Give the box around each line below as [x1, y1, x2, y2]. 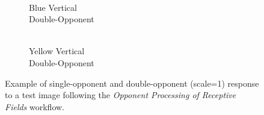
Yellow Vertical [29, 45, 85, 57]
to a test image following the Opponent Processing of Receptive [5, 89, 236, 101]
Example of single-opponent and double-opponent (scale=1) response [5, 76, 259, 89]
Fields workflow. [5, 100, 65, 113]
